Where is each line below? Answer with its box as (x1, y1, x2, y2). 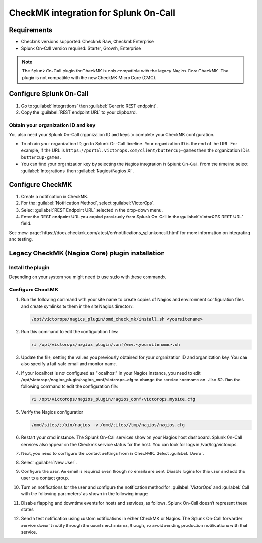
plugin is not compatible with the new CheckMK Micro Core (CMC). (22, 74, 157, 80)
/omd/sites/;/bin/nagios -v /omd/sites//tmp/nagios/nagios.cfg (31, 422, 185, 428)
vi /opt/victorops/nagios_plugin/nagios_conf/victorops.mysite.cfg (31, 397, 196, 402)
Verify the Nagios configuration (21, 409, 84, 415)
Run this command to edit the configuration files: (21, 328, 119, 334)
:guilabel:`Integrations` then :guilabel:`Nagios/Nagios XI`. (21, 168, 134, 174)
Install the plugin (9, 264, 49, 271)
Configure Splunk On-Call (9, 90, 89, 98)
